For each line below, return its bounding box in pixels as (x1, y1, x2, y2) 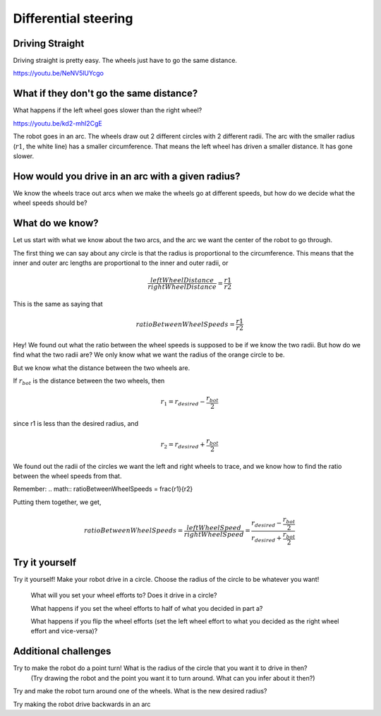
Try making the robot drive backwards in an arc (13, 700, 151, 708)
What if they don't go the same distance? (13, 88, 198, 100)
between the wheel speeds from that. (13, 472, 122, 480)
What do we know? (13, 217, 99, 229)
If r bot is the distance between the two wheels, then (13, 376, 165, 386)
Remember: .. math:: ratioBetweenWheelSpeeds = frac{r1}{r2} (13, 484, 193, 494)
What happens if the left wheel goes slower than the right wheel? (13, 106, 202, 114)
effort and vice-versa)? (30, 627, 98, 636)
